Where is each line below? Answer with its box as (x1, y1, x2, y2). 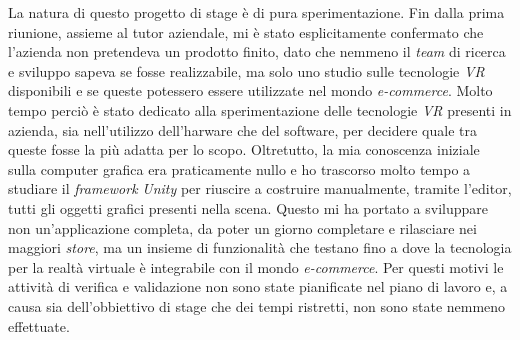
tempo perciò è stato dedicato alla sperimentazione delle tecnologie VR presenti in (8, 99, 512, 120)
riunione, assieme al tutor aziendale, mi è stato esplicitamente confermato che (8, 21, 484, 42)
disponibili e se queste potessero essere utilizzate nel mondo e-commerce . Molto (8, 80, 493, 101)
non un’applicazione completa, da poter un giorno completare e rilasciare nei (8, 217, 477, 238)
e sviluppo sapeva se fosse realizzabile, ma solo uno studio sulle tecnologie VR (8, 60, 485, 81)
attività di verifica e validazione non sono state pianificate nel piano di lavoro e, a (8, 276, 508, 297)
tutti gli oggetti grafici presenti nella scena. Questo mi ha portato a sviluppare (8, 197, 488, 218)
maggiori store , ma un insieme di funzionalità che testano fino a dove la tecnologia (8, 237, 512, 258)
